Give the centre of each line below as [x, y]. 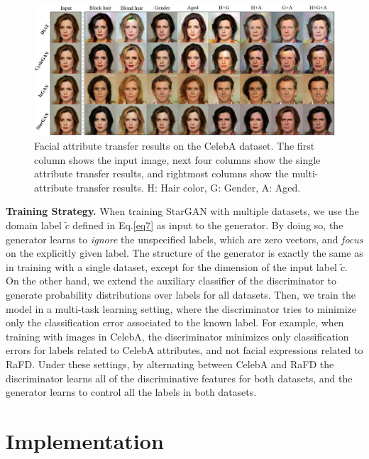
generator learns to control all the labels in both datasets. [131, 392]
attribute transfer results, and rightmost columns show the [161, 173]
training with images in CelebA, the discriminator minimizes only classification [177, 336]
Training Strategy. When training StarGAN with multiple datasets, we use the [182, 211]
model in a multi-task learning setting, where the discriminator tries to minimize [181, 308]
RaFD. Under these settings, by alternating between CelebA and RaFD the [170, 364]
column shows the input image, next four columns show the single [177, 159]
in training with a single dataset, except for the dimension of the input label [172, 266]
